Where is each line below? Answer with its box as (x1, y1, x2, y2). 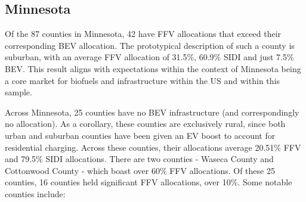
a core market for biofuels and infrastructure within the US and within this (5, 74, 280, 86)
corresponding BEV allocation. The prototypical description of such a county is (5, 39, 295, 51)
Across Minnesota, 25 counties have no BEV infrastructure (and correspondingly (5, 105, 299, 118)
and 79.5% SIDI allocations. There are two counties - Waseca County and (5, 153, 274, 165)
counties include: (5, 187, 66, 200)
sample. (5, 86, 32, 98)
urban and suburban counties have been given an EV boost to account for (5, 129, 276, 141)
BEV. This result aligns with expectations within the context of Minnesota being (5, 62, 301, 74)
